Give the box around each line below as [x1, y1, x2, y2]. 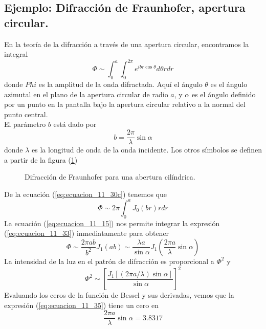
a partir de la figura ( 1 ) [4, 154, 78, 165]
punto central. [4, 108, 48, 119]
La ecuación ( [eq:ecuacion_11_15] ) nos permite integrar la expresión [4, 217, 220, 228]
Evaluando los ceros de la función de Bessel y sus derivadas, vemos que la [4, 290, 234, 300]
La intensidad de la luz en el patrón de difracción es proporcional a [4, 255, 214, 266]
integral [4, 49, 28, 59]
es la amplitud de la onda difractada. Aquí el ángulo [38, 79, 203, 90]
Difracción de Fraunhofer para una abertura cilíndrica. [25, 171, 195, 182]
